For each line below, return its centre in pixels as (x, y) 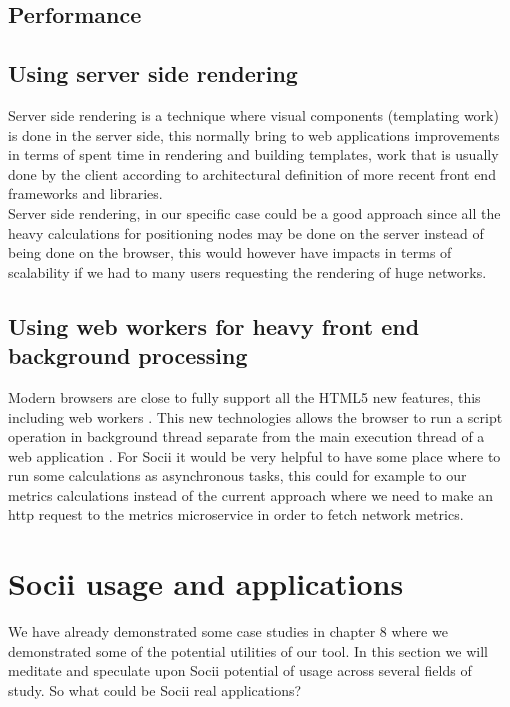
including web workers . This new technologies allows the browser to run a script (255, 416)
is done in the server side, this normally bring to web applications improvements (254, 134)
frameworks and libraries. (85, 193)
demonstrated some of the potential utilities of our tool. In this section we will (248, 650)
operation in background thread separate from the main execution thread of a (246, 436)
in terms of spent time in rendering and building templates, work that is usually (253, 154)
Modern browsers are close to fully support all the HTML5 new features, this (244, 396)
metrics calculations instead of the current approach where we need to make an (250, 494)
